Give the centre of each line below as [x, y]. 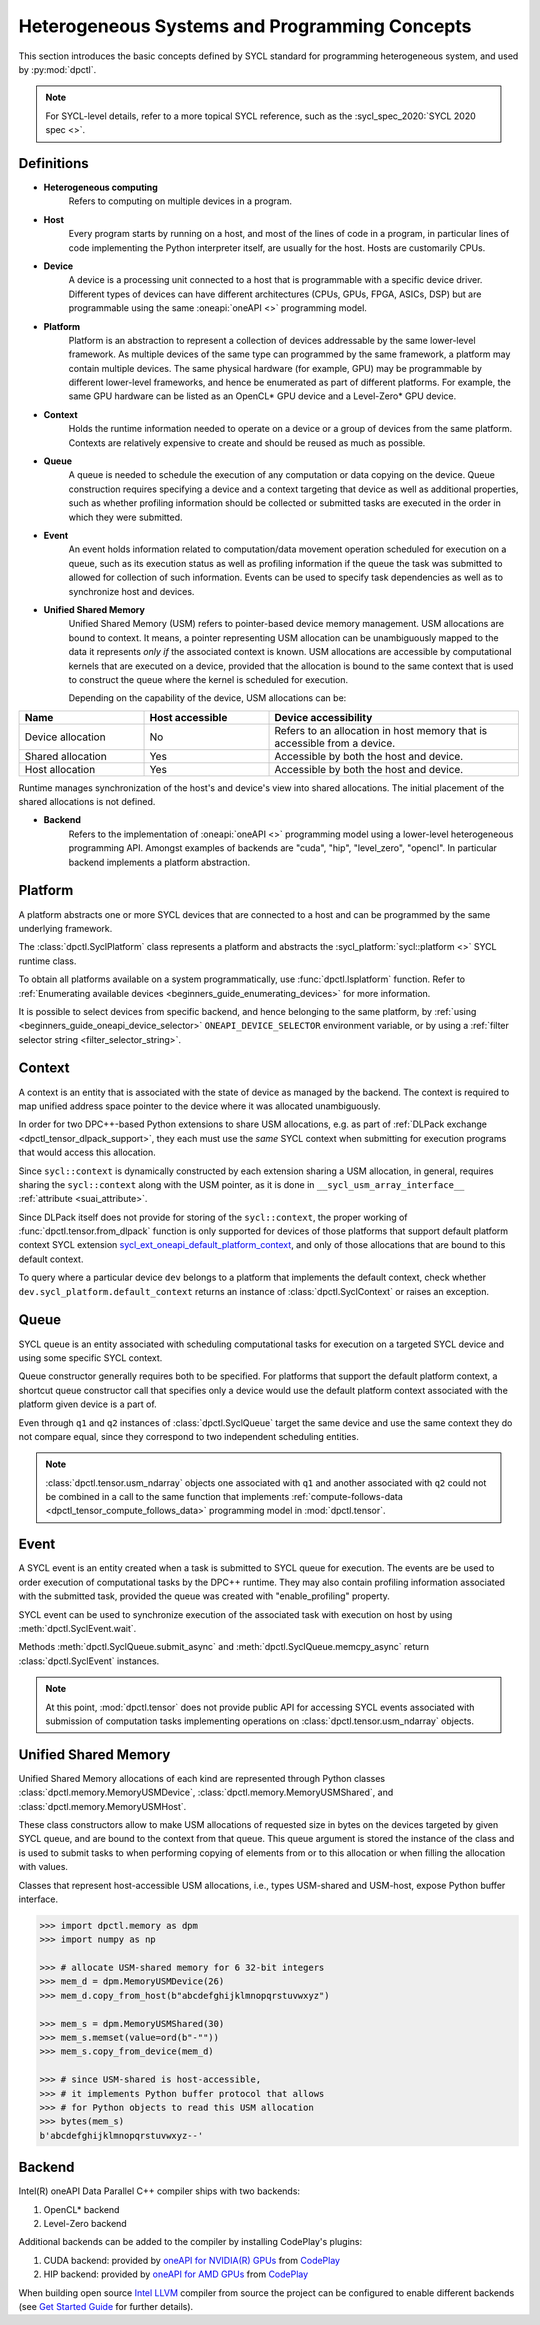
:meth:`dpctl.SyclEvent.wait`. [77, 1628]
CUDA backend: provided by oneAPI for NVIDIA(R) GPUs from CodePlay [191, 2260]
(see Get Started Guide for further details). [106, 2306]
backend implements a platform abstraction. [159, 862]
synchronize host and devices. [131, 591]
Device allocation [65, 737]
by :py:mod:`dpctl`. [57, 69]
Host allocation [60, 769]
